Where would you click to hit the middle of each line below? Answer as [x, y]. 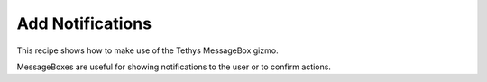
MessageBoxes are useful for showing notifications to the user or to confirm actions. [174, 67]
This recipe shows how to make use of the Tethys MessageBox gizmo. [147, 50]
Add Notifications [84, 23]
